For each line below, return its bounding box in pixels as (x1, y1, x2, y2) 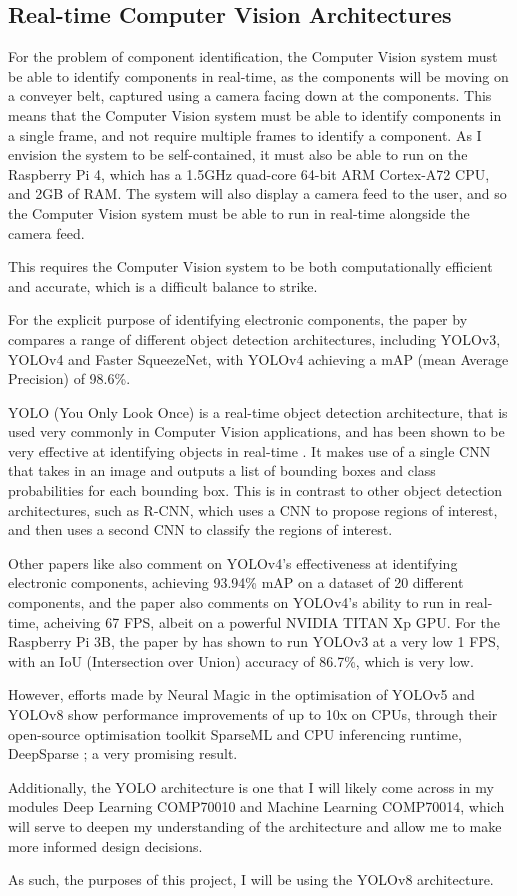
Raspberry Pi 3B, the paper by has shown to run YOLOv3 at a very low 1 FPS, (8, 631, 500, 652)
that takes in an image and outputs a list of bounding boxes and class (8, 460, 436, 481)
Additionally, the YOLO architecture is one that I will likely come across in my (8, 776, 494, 797)
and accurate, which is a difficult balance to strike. (8, 275, 318, 296)
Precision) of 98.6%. (8, 368, 131, 389)
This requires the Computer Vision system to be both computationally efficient (8, 256, 493, 277)
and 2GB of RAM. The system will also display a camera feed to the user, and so (8, 183, 507, 204)
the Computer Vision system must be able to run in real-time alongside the (8, 202, 470, 223)
